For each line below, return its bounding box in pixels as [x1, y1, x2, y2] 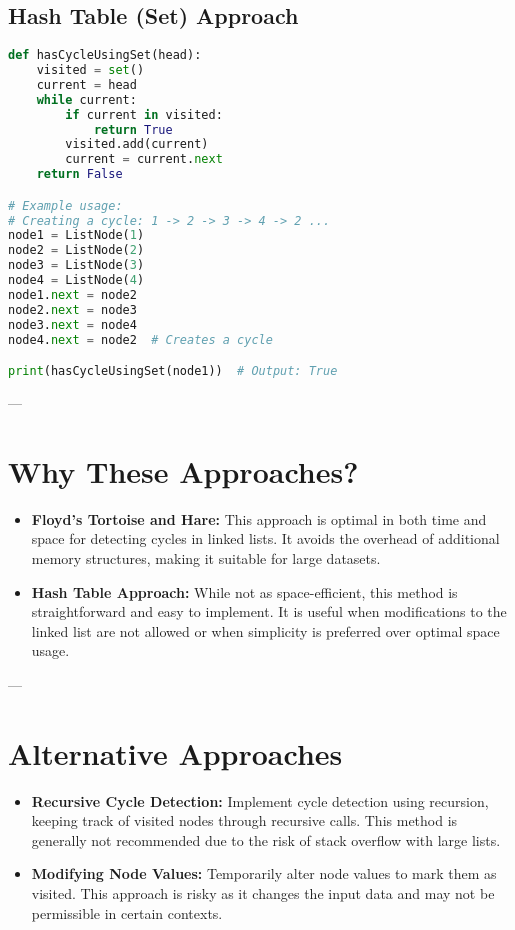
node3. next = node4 [8, 317, 137, 332]
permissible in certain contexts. [31, 902, 223, 923]
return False [36, 167, 123, 182]
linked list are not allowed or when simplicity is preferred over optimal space [31, 620, 500, 641]
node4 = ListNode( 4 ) [8, 273, 145, 288]
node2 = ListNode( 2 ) [8, 243, 145, 258]
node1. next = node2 [8, 287, 137, 302]
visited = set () [36, 63, 145, 78]
